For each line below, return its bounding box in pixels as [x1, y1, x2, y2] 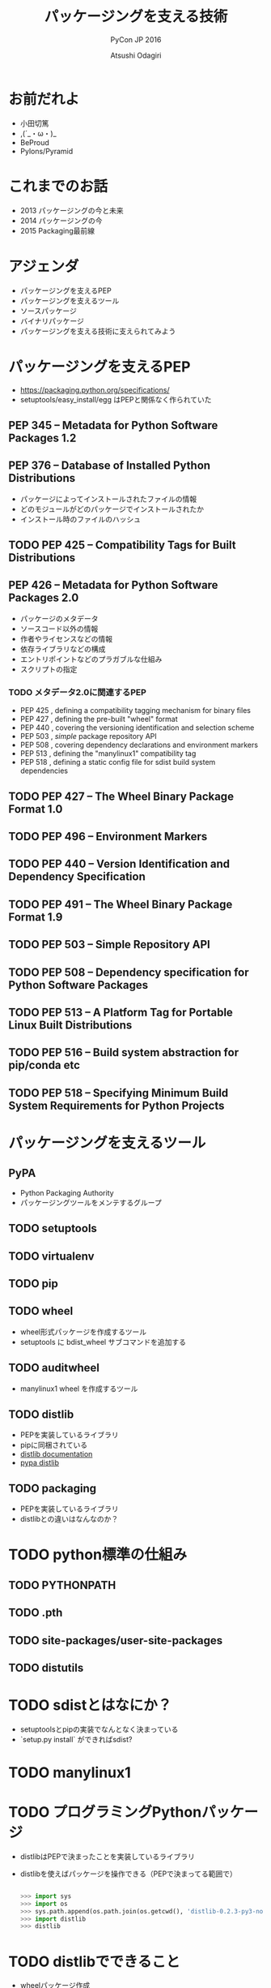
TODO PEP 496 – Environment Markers [8, 829, 208, 844]
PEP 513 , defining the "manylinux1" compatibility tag [19, 749, 197, 758]
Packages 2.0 [8, 591, 79, 605]
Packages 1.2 [8, 431, 77, 444]
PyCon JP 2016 [110, 34, 162, 45]
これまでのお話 [8, 177, 108, 195]
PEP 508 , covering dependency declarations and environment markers [19, 740, 259, 750]
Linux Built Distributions [8, 1018, 133, 1032]
